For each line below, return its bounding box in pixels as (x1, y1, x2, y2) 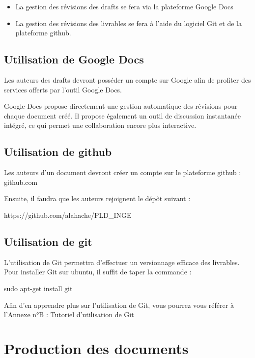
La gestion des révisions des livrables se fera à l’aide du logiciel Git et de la (15, 18, 242, 28)
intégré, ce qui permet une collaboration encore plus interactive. (4, 120, 197, 130)
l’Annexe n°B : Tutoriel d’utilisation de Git (4, 309, 134, 320)
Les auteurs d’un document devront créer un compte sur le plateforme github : (4, 167, 241, 178)
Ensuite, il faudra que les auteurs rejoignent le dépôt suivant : (4, 193, 191, 204)
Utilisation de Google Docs (4, 52, 144, 67)
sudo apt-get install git (4, 283, 73, 293)
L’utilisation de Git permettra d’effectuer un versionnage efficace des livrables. (4, 257, 240, 267)
